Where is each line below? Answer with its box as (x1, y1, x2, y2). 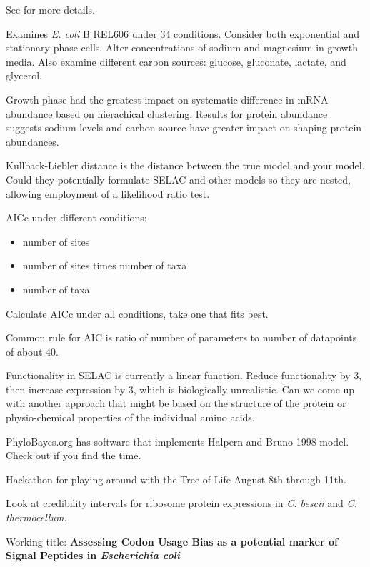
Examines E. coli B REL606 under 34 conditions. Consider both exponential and (6, 26, 360, 41)
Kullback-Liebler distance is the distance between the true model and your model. (6, 158, 365, 173)
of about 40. (6, 343, 59, 358)
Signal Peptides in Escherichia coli (6, 548, 180, 563)
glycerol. (6, 68, 42, 83)
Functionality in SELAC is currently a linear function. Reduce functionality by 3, (6, 368, 362, 383)
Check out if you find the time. (6, 448, 141, 463)
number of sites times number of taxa (22, 258, 187, 273)
